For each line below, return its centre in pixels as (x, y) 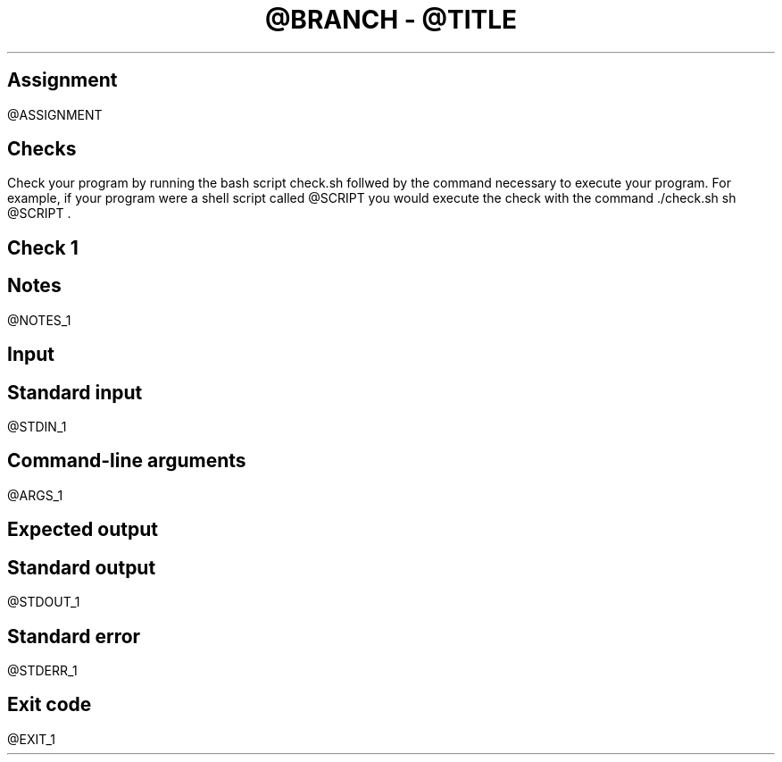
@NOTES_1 (39, 320)
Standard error (74, 636)
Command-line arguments (127, 461)
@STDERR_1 (42, 670)
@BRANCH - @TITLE (391, 20)
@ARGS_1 (35, 495)
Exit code (50, 705)
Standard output (82, 567)
